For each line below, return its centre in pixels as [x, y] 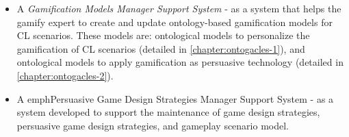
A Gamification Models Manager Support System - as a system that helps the [179, 8]
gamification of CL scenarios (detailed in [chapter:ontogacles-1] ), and [161, 48]
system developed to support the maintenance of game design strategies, [168, 112]
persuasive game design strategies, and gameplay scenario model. [153, 125]
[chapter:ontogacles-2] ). [65, 75]
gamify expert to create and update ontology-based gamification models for [174, 22]
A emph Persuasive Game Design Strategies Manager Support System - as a [175, 98]
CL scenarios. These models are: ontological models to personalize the [163, 35]
